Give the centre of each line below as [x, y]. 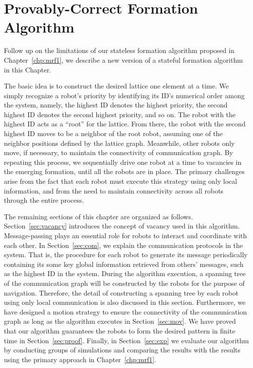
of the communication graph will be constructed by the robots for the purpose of [124, 283]
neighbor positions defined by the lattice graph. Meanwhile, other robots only [119, 143]
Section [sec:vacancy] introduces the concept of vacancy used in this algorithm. [122, 226]
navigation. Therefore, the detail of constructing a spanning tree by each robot [121, 292]
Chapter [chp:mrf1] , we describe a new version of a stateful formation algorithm [123, 60]
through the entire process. [44, 200]
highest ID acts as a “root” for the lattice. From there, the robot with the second [125, 124]
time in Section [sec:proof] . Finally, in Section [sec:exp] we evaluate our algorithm [126, 340]
